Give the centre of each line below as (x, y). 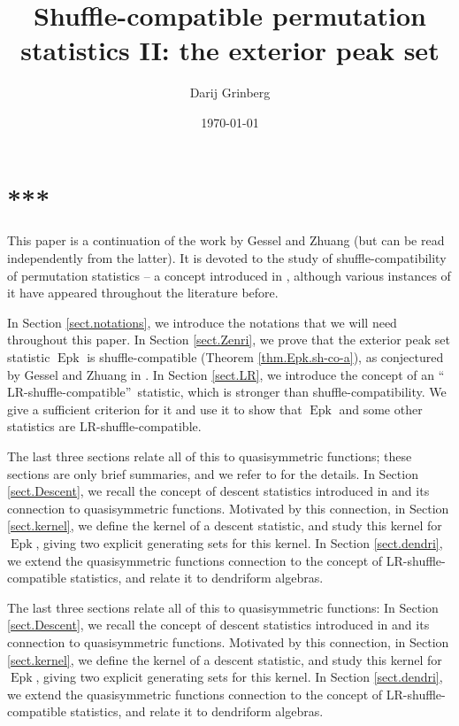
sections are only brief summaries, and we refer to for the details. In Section (213, 473)
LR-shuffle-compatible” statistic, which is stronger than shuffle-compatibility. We (227, 392)
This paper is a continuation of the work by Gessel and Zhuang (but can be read (226, 240)
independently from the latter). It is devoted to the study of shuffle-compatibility (227, 258)
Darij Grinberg (230, 93)
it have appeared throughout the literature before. (143, 293)
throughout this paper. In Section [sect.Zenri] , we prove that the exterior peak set (229, 340)
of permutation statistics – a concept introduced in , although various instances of (229, 275)
